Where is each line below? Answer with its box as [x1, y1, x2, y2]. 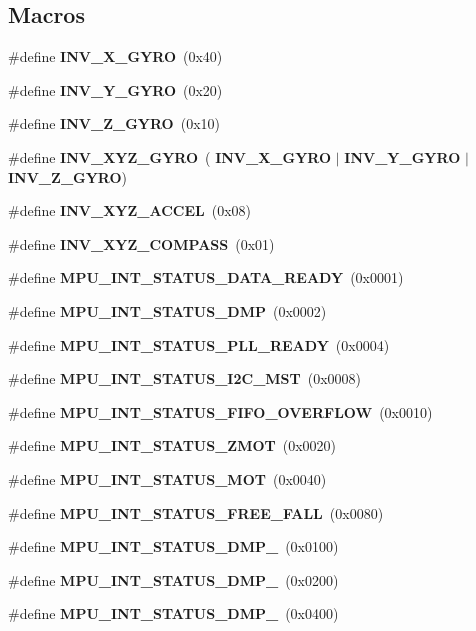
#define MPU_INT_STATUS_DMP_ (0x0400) [8, 603, 339, 624]
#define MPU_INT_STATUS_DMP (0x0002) [8, 300, 327, 321]
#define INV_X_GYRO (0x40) [8, 46, 223, 67]
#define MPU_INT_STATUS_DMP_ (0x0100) [8, 536, 339, 557]
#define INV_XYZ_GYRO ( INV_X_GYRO [8, 146, 332, 167]
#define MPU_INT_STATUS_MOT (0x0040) [8, 468, 327, 489]
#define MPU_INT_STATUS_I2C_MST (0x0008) [8, 368, 362, 389]
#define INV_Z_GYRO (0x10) [8, 113, 221, 134]
